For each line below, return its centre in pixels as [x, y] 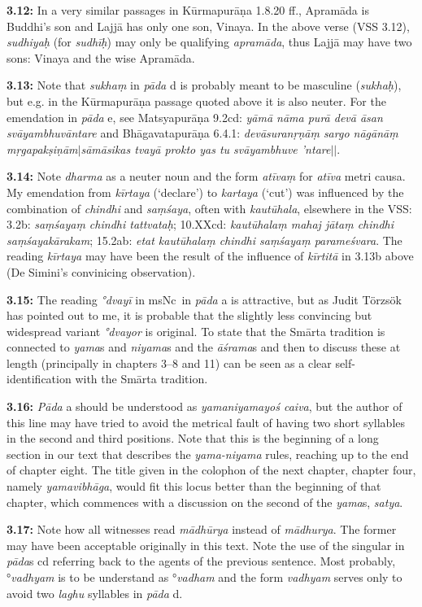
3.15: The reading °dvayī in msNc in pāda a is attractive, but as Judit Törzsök [204, 299]
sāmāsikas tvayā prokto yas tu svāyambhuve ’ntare [206, 148]
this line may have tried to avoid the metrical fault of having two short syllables [206, 422]
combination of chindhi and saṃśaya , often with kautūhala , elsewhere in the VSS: [209, 208]
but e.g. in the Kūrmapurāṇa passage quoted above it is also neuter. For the [196, 100]
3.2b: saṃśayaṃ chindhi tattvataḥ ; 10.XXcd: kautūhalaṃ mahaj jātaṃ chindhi [200, 224]
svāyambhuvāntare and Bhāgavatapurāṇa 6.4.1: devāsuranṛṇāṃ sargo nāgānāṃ [202, 133]
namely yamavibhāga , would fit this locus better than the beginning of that [194, 486]
